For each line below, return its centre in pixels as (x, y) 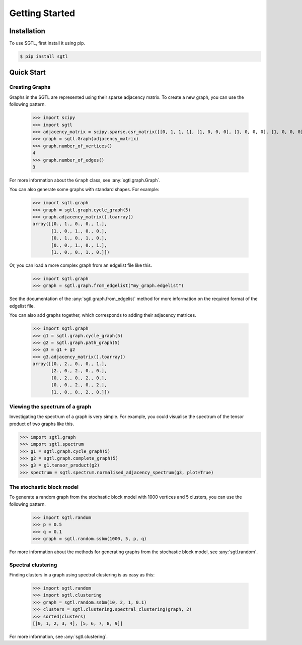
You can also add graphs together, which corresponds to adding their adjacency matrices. (103, 315)
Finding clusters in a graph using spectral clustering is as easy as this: (82, 575)
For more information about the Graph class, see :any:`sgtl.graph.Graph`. (85, 180)
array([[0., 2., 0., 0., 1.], (70, 364)
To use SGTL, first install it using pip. (47, 43)
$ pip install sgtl (44, 56)
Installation (27, 31)
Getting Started (42, 13)
